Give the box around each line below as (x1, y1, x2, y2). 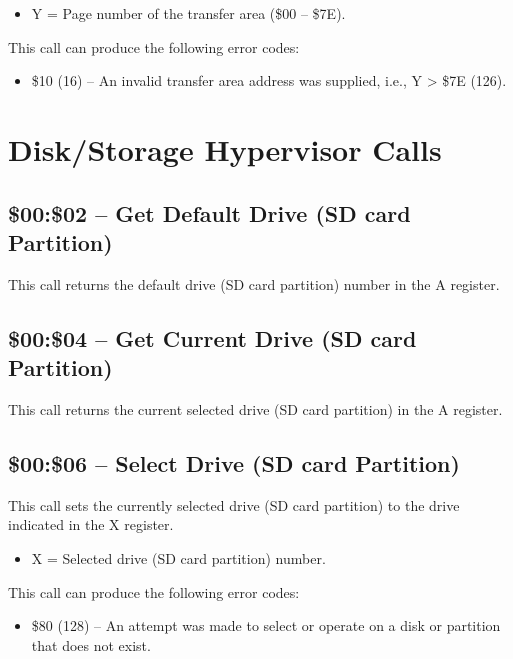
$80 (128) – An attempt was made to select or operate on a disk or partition (31, 615, 501, 636)
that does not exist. (31, 634, 151, 655)
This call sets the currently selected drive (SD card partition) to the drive (8, 494, 460, 515)
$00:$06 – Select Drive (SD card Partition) (8, 447, 460, 478)
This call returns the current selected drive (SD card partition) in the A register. (8, 398, 503, 419)
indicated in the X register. (8, 514, 174, 535)
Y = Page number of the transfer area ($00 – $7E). (31, 3, 346, 23)
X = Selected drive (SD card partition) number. (31, 547, 326, 568)
